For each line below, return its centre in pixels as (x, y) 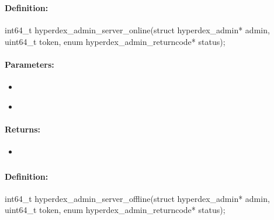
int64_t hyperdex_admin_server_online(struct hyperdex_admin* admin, (137, 30)
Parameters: (30, 64)
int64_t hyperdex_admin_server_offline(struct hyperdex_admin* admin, (137, 198)
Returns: (23, 129)
